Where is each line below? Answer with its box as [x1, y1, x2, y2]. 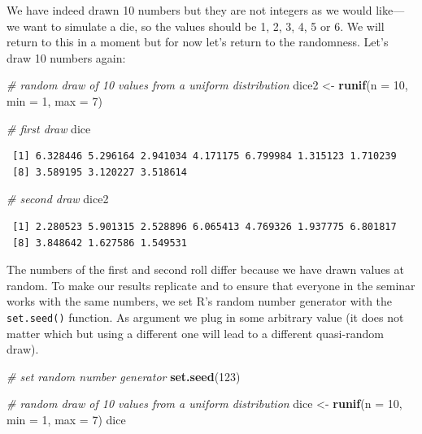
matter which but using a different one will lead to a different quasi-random [7, 324, 384, 341]
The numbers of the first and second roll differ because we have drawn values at [7, 261, 404, 278]
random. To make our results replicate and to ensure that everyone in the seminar [7, 276, 415, 293]
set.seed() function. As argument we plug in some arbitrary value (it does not [7, 308, 404, 325]
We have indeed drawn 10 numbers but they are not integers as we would [7, 2, 372, 18]
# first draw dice [7, 119, 91, 137]
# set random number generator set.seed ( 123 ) [7, 367, 241, 384]
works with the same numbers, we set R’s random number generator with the [7, 293, 393, 310]
